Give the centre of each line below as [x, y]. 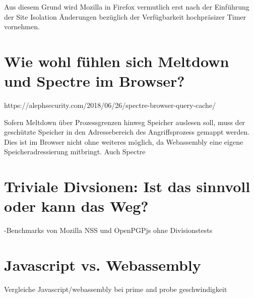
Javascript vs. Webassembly [103, 265]
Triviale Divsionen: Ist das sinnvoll [127, 186]
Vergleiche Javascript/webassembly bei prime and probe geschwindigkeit [116, 289]
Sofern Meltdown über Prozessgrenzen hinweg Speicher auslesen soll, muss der [125, 122]
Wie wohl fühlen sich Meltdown [117, 61]
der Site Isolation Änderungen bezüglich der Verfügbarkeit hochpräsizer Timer [125, 16]
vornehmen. [22, 26]
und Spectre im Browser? [94, 81]
